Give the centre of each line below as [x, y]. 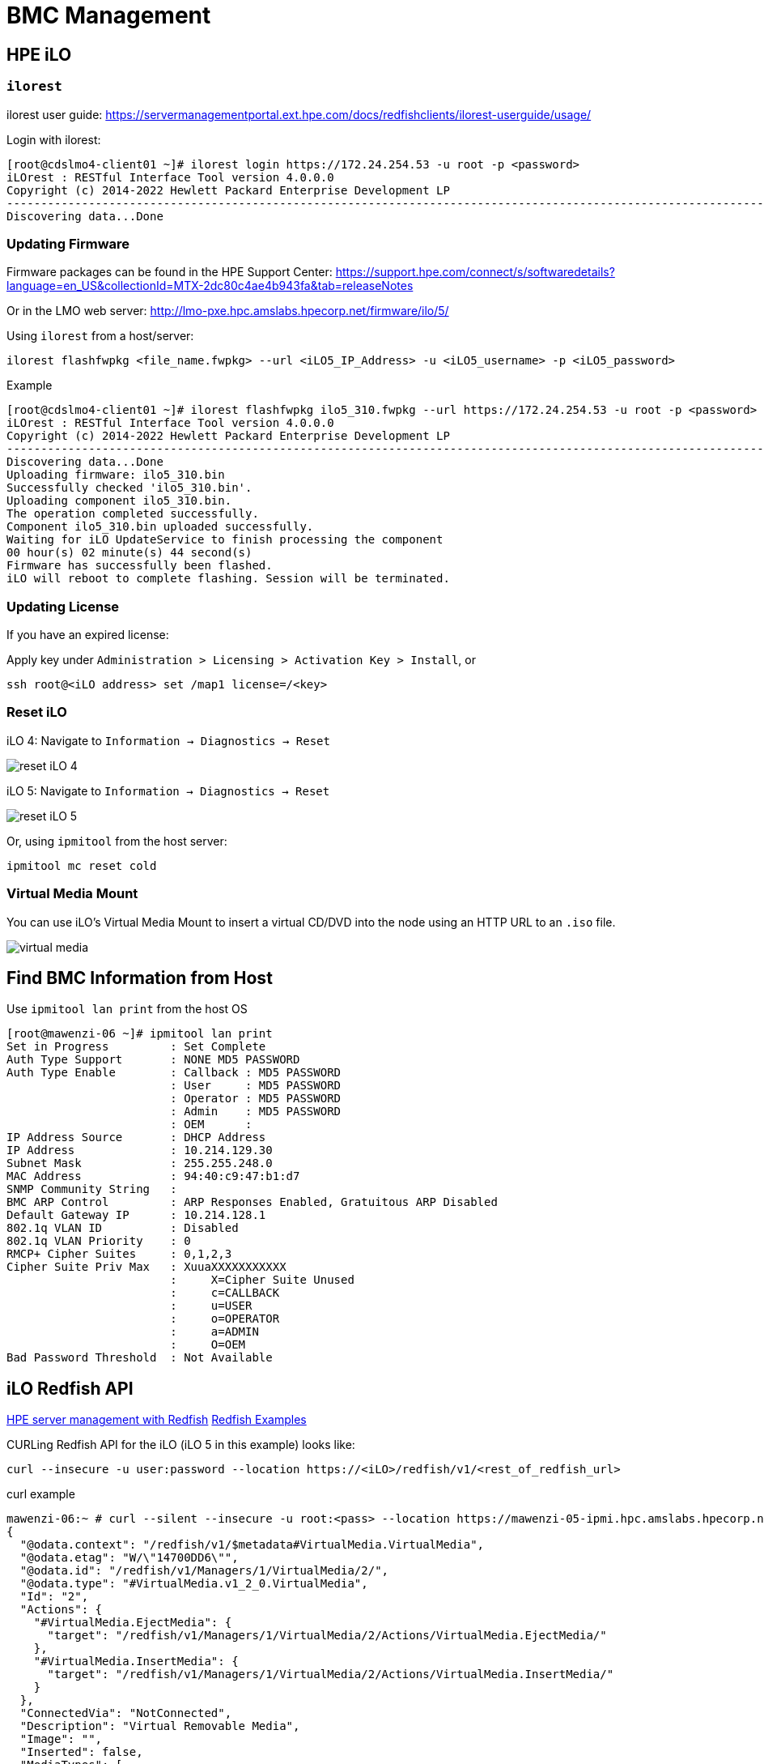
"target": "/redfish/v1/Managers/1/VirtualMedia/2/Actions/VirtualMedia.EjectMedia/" [327, 1636]
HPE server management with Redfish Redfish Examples [157, 1420]
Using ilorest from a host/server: [100, 336]
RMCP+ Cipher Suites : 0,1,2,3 [119, 1254]
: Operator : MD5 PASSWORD [256, 1099]
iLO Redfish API [70, 1388]
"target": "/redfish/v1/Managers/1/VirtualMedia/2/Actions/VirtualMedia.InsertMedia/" [331, 1675]
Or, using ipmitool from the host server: [117, 841]
